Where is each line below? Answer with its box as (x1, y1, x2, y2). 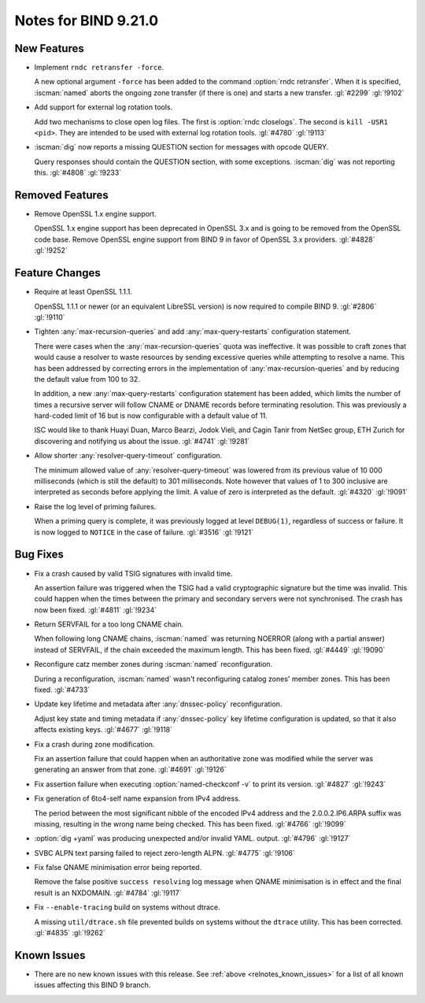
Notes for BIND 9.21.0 (14, 12, 159, 29)
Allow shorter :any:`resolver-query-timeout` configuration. (34, 451, 223, 461)
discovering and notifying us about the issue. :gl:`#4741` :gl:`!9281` (34, 436, 250, 446)
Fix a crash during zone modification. (34, 739, 155, 749)
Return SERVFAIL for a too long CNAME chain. (34, 620, 184, 629)
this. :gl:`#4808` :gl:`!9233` (34, 168, 122, 177)
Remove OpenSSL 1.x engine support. (34, 209, 157, 219)
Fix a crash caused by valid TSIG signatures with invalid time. (34, 568, 233, 578)
